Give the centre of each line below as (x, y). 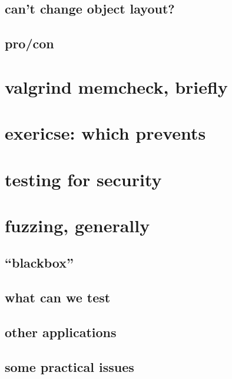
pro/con (29, 43)
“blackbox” (39, 263)
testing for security (83, 179)
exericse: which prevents (105, 133)
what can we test (58, 297)
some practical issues (69, 366)
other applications (61, 332)
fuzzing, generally (77, 225)
